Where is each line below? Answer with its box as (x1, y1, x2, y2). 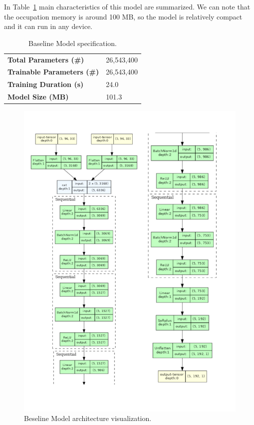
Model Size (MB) (7, 91, 69, 102)
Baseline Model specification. (28, 37, 117, 48)
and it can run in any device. (4, 21, 93, 31)
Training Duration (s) (7, 79, 84, 89)
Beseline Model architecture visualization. (24, 413, 152, 423)
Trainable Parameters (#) (7, 66, 99, 77)
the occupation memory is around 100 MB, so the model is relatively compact (4, 11, 243, 21)
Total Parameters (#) (7, 54, 84, 64)
